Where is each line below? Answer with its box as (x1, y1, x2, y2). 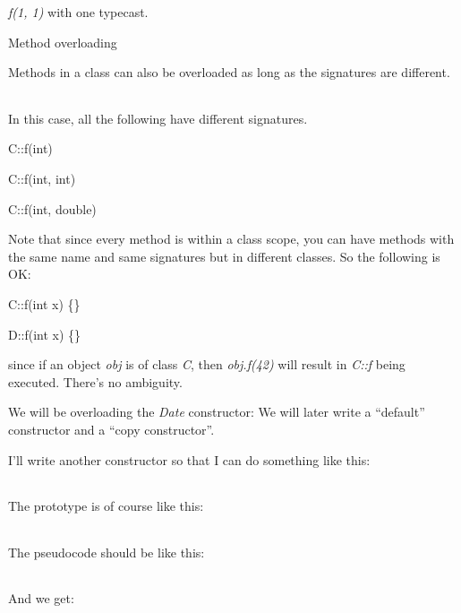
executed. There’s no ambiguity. (8, 372, 183, 391)
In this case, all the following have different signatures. (8, 108, 308, 127)
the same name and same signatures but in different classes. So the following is (8, 246, 440, 265)
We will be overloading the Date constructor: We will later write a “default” (8, 402, 425, 421)
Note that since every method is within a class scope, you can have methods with (8, 229, 455, 248)
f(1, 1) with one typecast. (8, 3, 149, 21)
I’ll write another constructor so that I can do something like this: (8, 450, 371, 469)
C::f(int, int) (8, 168, 76, 187)
